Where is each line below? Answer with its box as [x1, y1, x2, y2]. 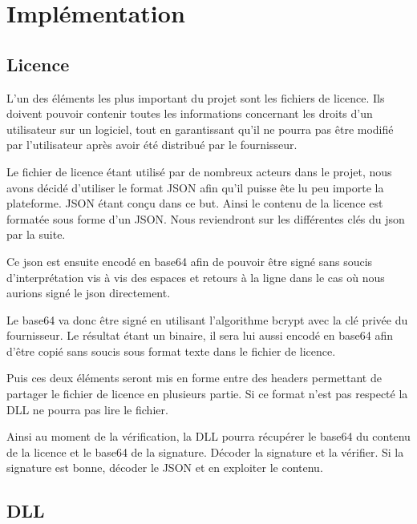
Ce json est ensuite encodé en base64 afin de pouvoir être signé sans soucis [6, 252, 373, 269]
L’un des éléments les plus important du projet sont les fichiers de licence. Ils [6, 89, 385, 106]
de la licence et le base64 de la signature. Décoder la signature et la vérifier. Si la [6, 443, 404, 460]
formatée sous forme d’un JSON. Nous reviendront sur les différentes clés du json [6, 210, 405, 227]
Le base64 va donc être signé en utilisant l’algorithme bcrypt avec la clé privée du [6, 311, 408, 328]
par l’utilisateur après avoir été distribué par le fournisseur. [6, 136, 298, 153]
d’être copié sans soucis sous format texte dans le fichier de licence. [6, 342, 336, 359]
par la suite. [6, 226, 66, 243]
